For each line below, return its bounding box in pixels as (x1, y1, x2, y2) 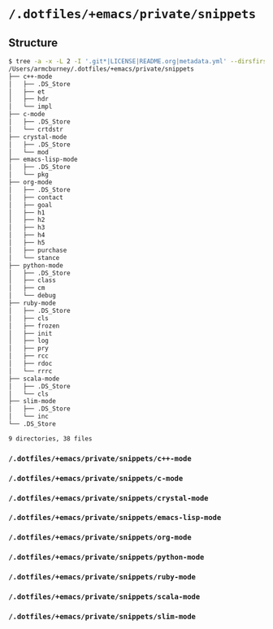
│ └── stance (8, 254, 60, 262)
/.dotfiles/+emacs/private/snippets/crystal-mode (8, 493, 209, 502)
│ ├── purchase (8, 246, 67, 254)
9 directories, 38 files (8, 434, 93, 443)
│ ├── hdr (8, 95, 49, 103)
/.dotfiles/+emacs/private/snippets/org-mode (8, 533, 193, 542)
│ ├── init (8, 329, 53, 337)
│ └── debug (8, 292, 57, 300)
